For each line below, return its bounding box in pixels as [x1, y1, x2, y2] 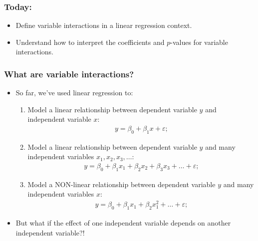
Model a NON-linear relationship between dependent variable [27, 179, 216, 189]
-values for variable [170, 36, 228, 47]
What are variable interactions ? [4, 67, 134, 80]
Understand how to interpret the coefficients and [15, 36, 165, 47]
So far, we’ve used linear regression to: [15, 87, 133, 98]
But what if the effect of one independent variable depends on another [15, 217, 231, 228]
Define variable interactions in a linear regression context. [15, 20, 192, 30]
